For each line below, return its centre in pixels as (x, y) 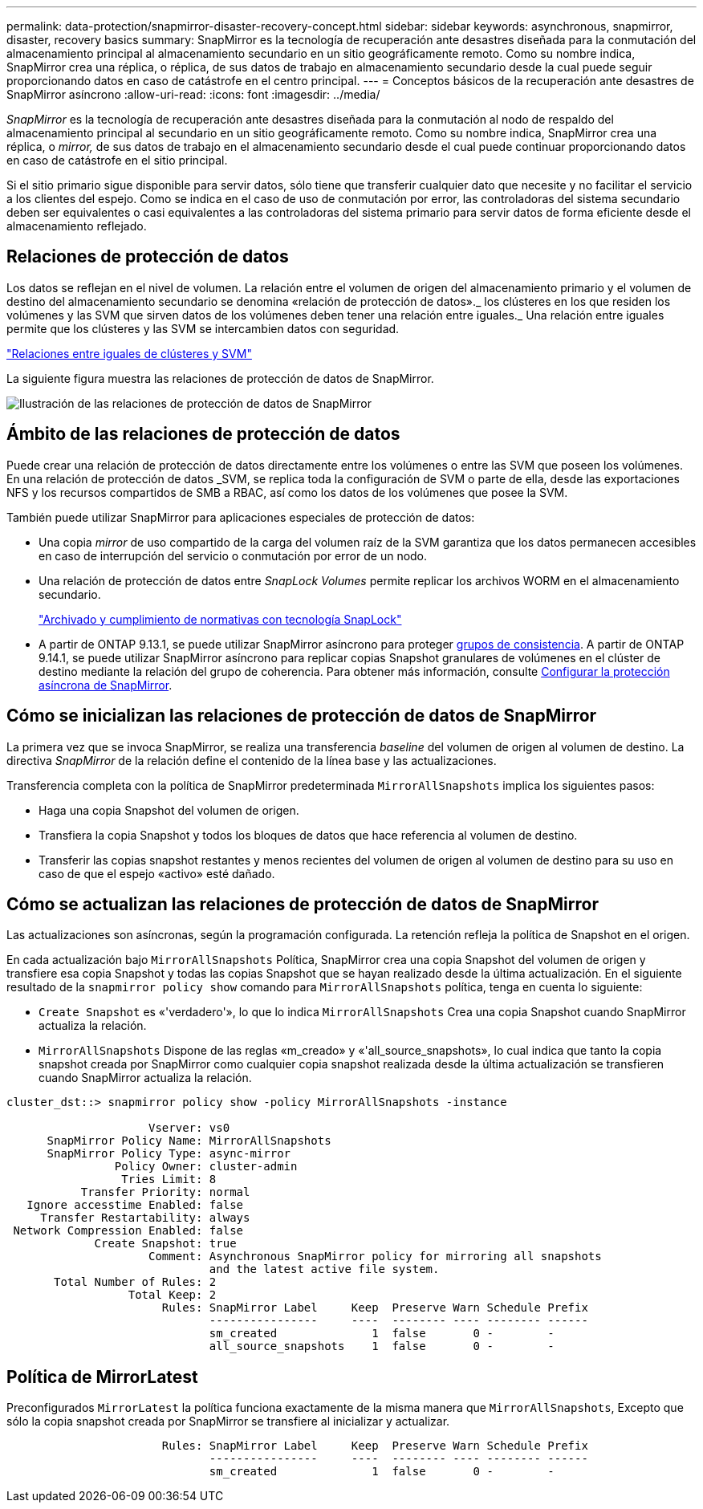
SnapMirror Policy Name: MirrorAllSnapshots (189, 1141)
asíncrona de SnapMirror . (106, 685)
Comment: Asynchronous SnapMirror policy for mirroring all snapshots (375, 1257)
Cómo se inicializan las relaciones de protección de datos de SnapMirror (302, 716)
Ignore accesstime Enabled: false (135, 1205)
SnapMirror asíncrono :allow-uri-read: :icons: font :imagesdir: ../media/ (193, 94)
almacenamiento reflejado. (77, 226)
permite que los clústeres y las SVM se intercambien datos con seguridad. (203, 328)
